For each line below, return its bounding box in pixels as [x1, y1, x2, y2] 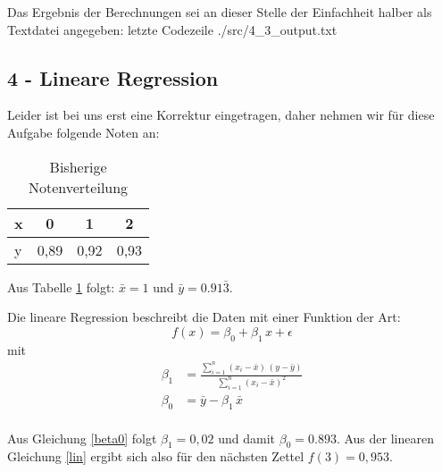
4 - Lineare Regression [7, 63, 219, 91]
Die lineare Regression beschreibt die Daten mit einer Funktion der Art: [7, 308, 401, 326]
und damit [218, 428, 276, 447]
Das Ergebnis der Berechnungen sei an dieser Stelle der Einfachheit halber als [7, 3, 432, 21]
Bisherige [49, 156, 107, 177]
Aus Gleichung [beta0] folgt [7, 428, 157, 447]
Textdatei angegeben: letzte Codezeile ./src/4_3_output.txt [7, 20, 338, 38]
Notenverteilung [28, 176, 129, 198]
